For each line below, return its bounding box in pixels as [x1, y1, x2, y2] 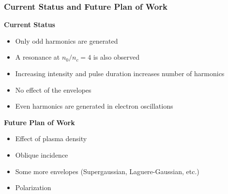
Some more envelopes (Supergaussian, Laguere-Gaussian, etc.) [15, 166, 199, 176]
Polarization [15, 182, 51, 193]
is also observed [93, 52, 139, 62]
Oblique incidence [15, 149, 68, 160]
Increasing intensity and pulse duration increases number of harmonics [15, 68, 225, 78]
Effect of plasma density [15, 133, 87, 144]
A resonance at [15, 52, 60, 62]
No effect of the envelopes [15, 84, 91, 95]
